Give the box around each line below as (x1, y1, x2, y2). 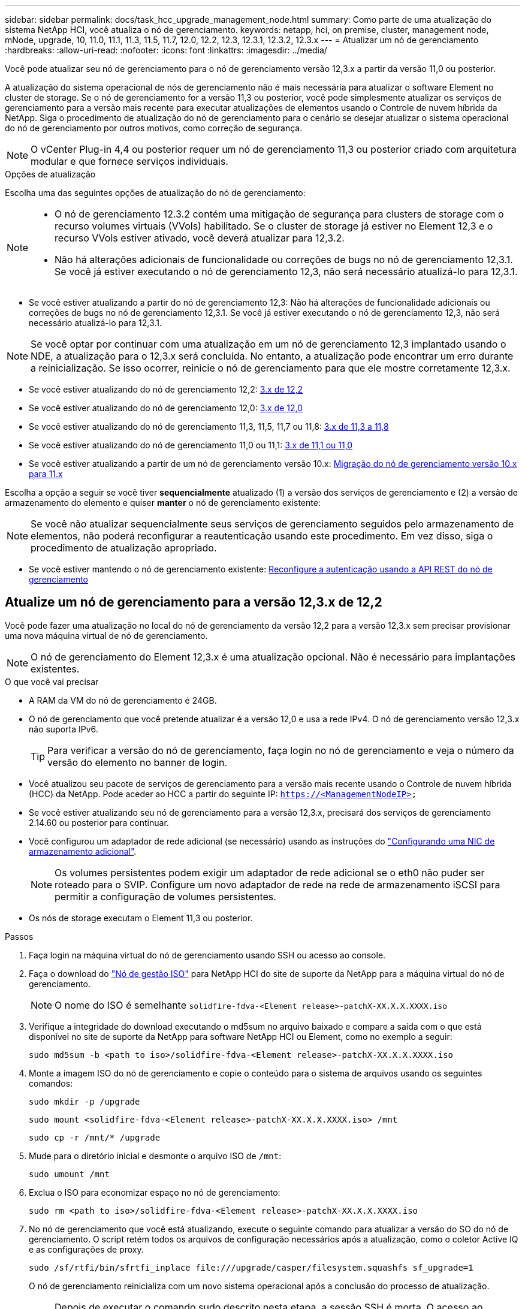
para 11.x (29, 469, 63, 479)
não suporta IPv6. (29, 723, 98, 734)
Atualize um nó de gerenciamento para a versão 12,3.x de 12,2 (5, 595, 382, 610)
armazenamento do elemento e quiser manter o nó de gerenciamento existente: (5, 497, 321, 508)
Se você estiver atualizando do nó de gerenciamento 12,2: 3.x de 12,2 (29, 384, 303, 394)
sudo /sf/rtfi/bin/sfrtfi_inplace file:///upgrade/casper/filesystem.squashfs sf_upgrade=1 (29, 1262, 473, 1272)
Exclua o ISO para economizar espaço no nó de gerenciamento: (29, 1187, 280, 1198)
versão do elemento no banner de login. (47, 756, 228, 768)
